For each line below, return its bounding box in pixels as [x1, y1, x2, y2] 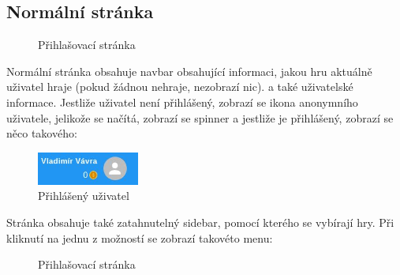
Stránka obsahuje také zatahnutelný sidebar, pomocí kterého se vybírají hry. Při [6, 213, 394, 230]
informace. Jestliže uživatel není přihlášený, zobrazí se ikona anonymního [6, 93, 358, 110]
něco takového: [6, 125, 77, 141]
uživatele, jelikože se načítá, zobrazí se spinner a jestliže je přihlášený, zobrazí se [6, 109, 394, 126]
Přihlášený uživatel [38, 187, 129, 204]
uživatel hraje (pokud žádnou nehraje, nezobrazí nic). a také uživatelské [6, 78, 353, 95]
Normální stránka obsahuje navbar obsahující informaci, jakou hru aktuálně [6, 62, 372, 79]
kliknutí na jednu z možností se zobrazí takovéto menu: [6, 229, 273, 246]
